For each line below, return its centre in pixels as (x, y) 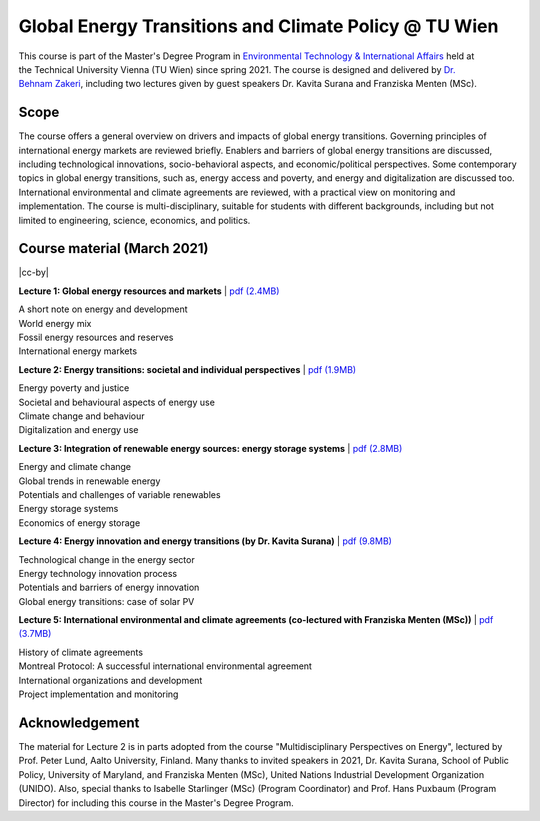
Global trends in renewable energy (89, 481)
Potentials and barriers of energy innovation (109, 587)
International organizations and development (110, 680)
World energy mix (55, 323)
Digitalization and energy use (78, 430)
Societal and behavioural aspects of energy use (116, 402)
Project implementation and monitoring (98, 694)
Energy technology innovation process (98, 573)
